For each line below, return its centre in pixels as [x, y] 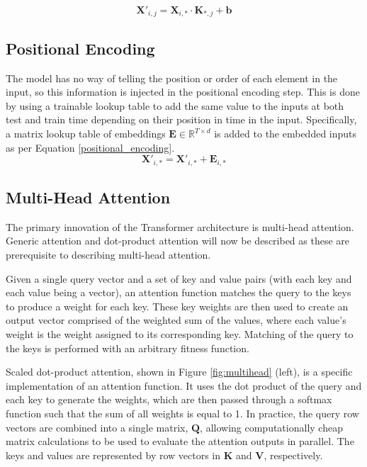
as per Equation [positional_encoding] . [90, 147]
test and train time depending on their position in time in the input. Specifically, [181, 119]
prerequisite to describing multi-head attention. [108, 255]
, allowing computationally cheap [271, 427]
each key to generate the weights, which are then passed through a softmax [169, 399]
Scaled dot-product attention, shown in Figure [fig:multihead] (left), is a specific [179, 372]
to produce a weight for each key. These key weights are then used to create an [177, 306]
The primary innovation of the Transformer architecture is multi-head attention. [180, 226]
